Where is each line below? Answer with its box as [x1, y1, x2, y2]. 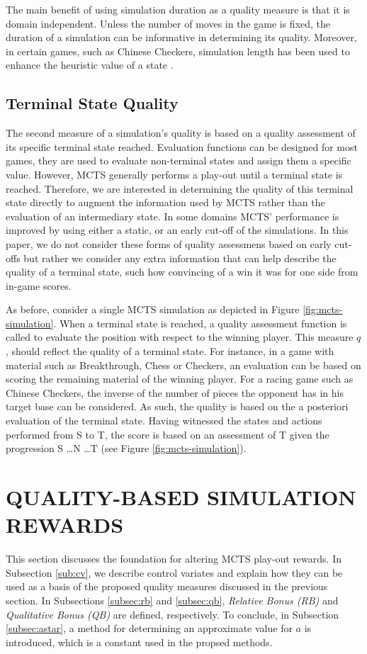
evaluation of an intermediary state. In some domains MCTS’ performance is [6, 208, 339, 223]
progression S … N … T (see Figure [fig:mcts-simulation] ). [6, 441, 247, 456]
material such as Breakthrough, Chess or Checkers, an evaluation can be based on [6, 357, 361, 372]
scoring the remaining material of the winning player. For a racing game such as [6, 371, 354, 386]
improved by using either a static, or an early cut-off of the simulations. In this [6, 222, 349, 237]
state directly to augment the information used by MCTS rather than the [6, 195, 325, 210]
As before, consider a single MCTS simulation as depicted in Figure [6, 302, 300, 317]
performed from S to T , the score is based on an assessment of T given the [6, 427, 329, 441]
